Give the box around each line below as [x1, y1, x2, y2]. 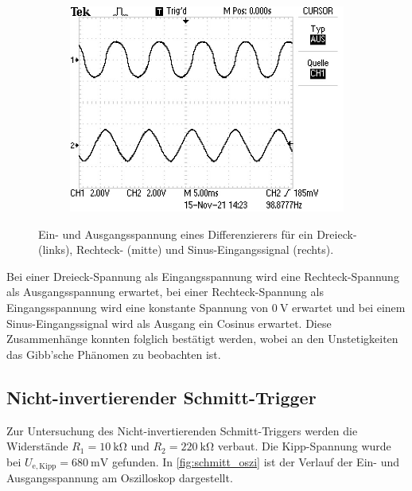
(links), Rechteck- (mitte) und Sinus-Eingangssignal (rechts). [38, 241, 334, 258]
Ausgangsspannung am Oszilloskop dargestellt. [6, 470, 233, 486]
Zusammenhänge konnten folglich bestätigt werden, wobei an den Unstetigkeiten [6, 330, 398, 347]
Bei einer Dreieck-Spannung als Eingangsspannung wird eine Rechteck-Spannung [6, 267, 399, 284]
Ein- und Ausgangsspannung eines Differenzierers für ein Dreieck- [38, 225, 357, 242]
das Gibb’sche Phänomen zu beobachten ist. [6, 345, 221, 362]
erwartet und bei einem [292, 298, 406, 315]
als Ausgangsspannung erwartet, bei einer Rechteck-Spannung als [6, 283, 324, 300]
